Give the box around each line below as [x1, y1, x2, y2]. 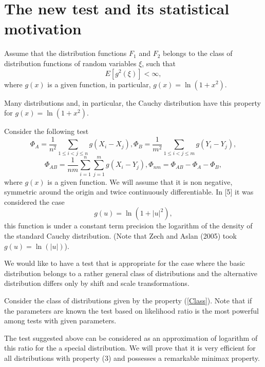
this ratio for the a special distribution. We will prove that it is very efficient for [4, 342, 256, 353]
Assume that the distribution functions [4, 48, 127, 59]
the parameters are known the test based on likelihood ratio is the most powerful [4, 305, 259, 316]
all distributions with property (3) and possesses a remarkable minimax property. [4, 352, 260, 363]
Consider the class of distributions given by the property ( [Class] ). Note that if [4, 295, 252, 305]
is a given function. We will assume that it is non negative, [47, 176, 233, 187]
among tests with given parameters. [4, 315, 117, 326]
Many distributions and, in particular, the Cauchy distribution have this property [4, 97, 261, 108]
